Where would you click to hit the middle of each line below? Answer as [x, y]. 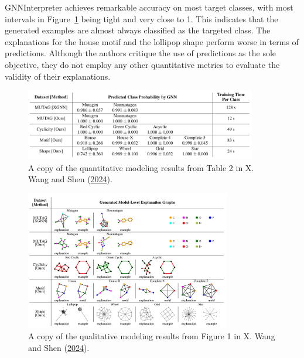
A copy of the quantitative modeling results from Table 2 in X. [141, 167]
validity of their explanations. [58, 76]
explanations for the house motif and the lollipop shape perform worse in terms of [152, 41]
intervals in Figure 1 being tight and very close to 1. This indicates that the [141, 18]
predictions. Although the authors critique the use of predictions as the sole [141, 53]
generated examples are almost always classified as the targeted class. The [138, 30]
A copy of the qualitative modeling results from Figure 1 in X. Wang [152, 336]
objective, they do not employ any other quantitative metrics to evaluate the [142, 64]
